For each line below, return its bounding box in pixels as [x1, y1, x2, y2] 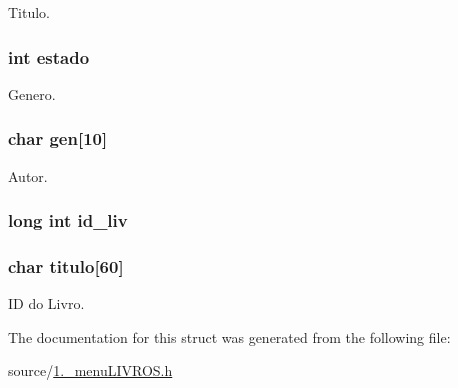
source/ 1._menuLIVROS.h [8, 360, 173, 381]
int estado [8, 44, 90, 69]
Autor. [8, 165, 48, 186]
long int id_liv [8, 208, 128, 233]
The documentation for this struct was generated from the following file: [8, 326, 451, 347]
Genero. [8, 83, 56, 104]
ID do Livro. [8, 293, 85, 314]
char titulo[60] [8, 253, 124, 278]
